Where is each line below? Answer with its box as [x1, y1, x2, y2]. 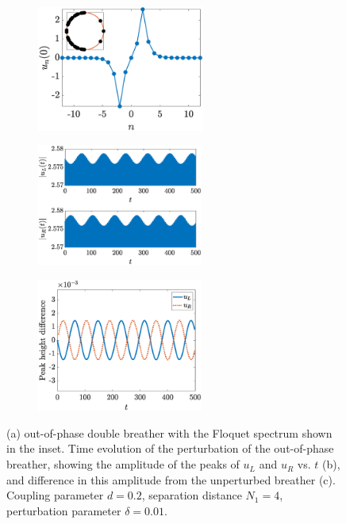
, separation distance [141, 487, 242, 503]
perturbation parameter [6, 502, 121, 518]
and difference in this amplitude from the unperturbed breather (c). [6, 471, 336, 488]
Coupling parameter [6, 487, 104, 503]
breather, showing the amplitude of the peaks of [6, 456, 240, 472]
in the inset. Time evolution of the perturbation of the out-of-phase [6, 440, 334, 457]
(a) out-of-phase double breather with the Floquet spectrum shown [6, 424, 333, 441]
